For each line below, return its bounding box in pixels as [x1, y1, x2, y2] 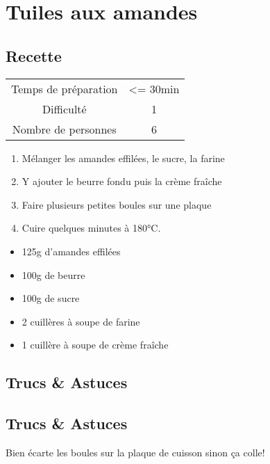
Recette [6, 45, 62, 66]
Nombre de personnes [12, 120, 117, 137]
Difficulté [42, 100, 87, 117]
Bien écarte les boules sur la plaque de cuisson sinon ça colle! [6, 445, 265, 459]
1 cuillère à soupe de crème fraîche [22, 337, 169, 352]
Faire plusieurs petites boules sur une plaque [22, 197, 212, 211]
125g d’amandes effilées [22, 243, 121, 258]
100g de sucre [22, 291, 80, 305]
